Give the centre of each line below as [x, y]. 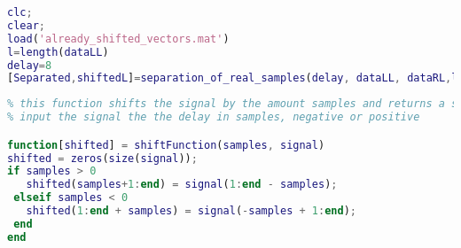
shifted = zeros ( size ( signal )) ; [102, 158]
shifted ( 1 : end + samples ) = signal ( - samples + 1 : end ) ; [191, 211]
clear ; [26, 25]
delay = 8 [30, 65]
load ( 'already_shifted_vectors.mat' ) [118, 39]
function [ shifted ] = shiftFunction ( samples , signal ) [166, 145]
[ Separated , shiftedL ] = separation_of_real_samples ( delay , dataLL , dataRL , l [233, 78]
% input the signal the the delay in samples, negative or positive [214, 117]
